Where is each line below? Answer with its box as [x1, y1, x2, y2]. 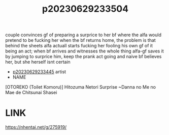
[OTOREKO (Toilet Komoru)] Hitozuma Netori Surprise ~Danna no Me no [5, 84, 156, 90]
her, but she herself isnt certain [5, 59, 71, 65]
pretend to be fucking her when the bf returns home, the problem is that [5, 37, 156, 43]
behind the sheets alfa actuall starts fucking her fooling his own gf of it [5, 43, 153, 49]
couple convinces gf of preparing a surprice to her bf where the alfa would [5, 32, 161, 38]
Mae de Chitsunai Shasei [5, 90, 57, 96]
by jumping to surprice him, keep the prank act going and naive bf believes [5, 53, 162, 60]
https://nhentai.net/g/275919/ [5, 124, 67, 130]
